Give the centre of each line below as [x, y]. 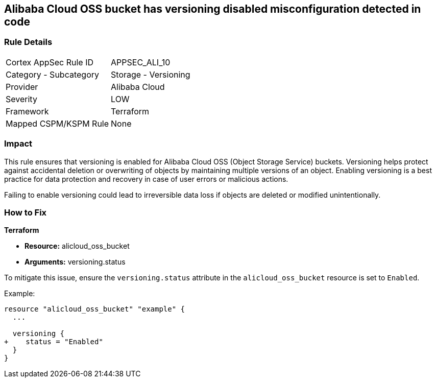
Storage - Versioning [151, 74]
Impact [18, 144]
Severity [21, 99]
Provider [22, 87]
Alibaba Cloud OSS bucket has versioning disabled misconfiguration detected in [213, 9]
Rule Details [28, 42]
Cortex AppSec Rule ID [50, 62]
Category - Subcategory [52, 74]
